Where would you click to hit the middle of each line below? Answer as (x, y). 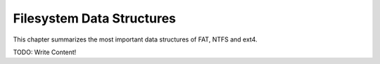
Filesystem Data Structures (94, 18)
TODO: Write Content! (45, 52)
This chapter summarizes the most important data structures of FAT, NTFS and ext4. (135, 39)
